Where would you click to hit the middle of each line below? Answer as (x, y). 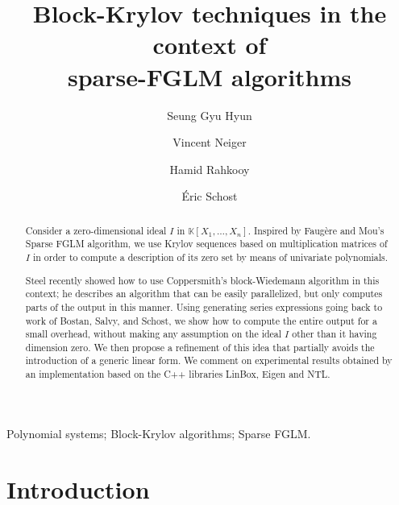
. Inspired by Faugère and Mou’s (316, 230)
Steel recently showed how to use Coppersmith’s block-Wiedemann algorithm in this (202, 280)
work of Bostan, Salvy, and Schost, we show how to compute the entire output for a (201, 320)
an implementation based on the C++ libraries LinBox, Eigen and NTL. (178, 374)
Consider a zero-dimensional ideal (96, 230)
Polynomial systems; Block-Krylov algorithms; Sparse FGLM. (159, 433)
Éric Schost (210, 196)
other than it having (335, 334)
